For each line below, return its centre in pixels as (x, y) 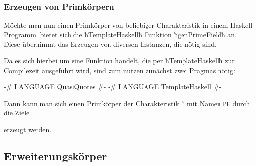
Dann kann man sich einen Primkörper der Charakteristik (91, 103)
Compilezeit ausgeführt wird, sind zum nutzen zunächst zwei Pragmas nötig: (120, 70)
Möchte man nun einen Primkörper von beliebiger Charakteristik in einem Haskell (128, 25)
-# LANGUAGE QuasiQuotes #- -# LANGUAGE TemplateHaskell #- (113, 87)
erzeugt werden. (28, 129)
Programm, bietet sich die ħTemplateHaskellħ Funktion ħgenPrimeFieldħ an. (121, 34)
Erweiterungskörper (55, 156)
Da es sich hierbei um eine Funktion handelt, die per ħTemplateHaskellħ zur (119, 60)
